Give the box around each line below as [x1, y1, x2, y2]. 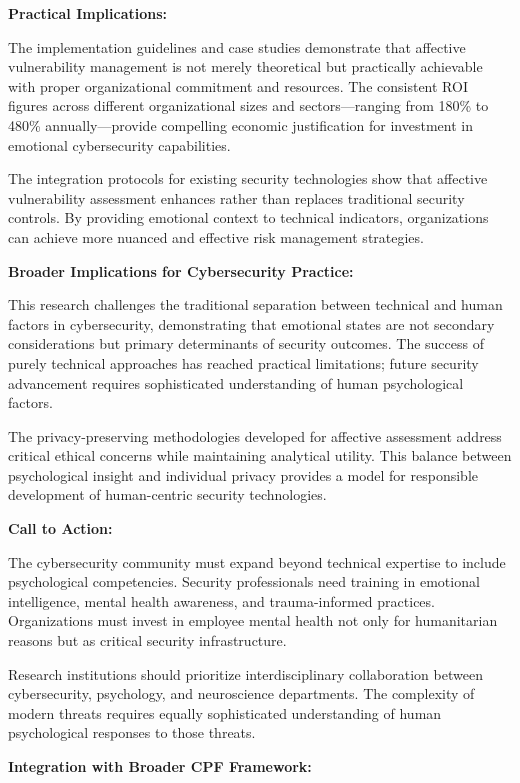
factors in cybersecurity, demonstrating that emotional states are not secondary [8, 313, 495, 334]
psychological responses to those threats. [8, 722, 256, 743]
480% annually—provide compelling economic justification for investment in [8, 114, 473, 135]
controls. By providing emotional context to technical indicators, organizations [8, 207, 489, 228]
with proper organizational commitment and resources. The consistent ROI [8, 75, 468, 96]
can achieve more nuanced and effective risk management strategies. [8, 226, 424, 247]
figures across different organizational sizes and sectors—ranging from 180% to [8, 95, 489, 116]
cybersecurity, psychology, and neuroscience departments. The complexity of [8, 683, 475, 704]
